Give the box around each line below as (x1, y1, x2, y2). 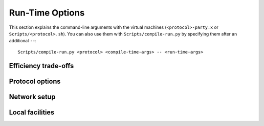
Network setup (9, 92, 56, 101)
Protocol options (9, 77, 61, 85)
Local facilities (9, 108, 55, 116)
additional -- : (9, 38, 37, 44)
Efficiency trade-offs (9, 61, 74, 70)
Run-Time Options (9, 7, 85, 18)
